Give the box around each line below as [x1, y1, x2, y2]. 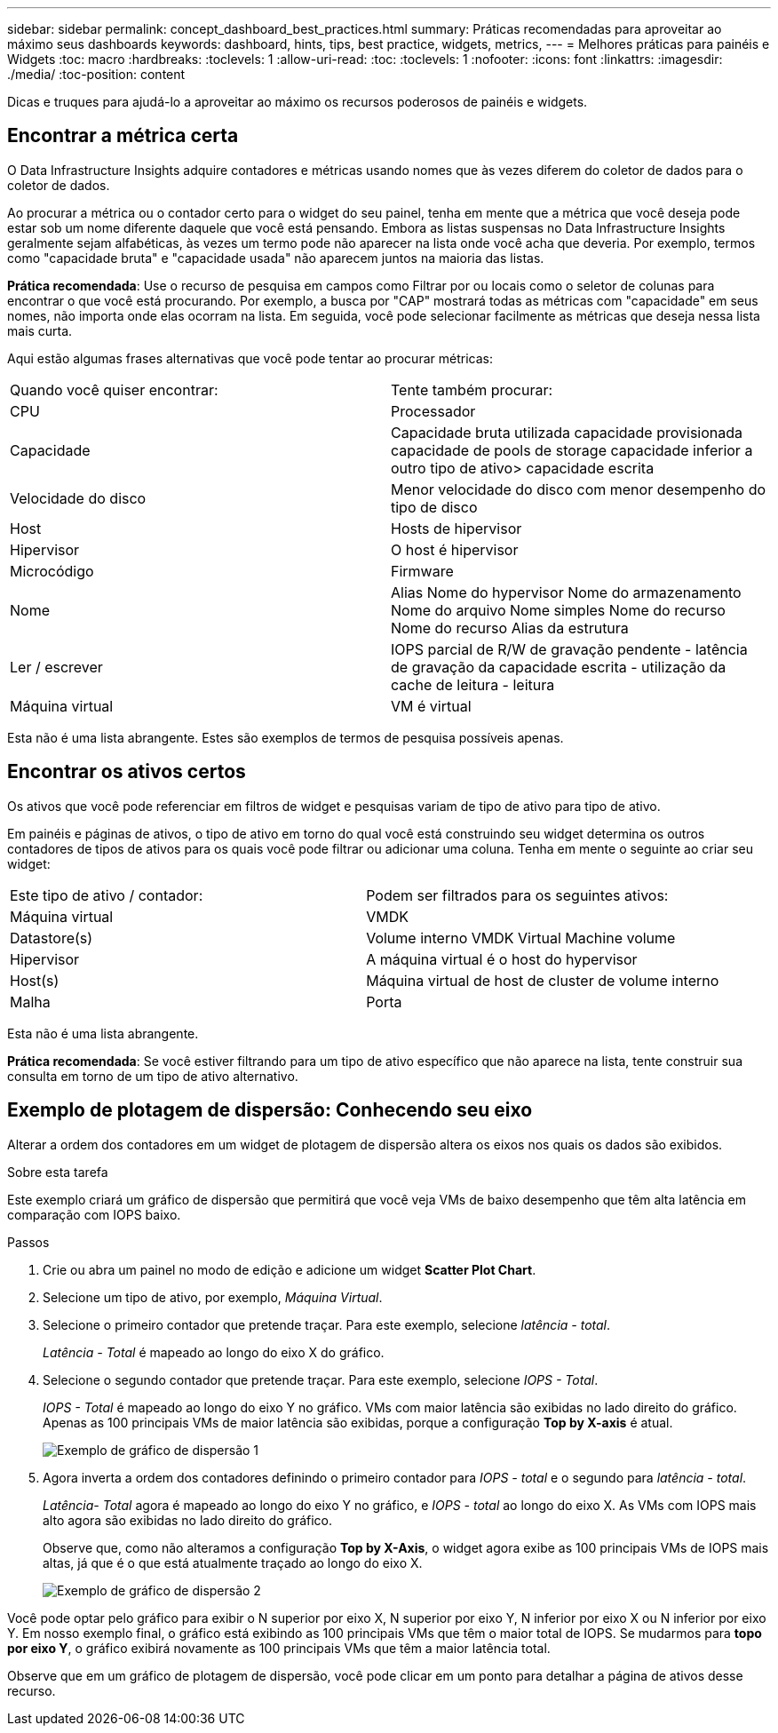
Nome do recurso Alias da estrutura [391, 618, 629, 637]
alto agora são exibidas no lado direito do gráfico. [43, 1512, 333, 1528]
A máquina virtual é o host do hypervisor [366, 950, 638, 968]
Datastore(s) [10, 928, 93, 947]
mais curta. [7, 322, 73, 338]
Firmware [391, 561, 454, 580]
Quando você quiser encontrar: [10, 380, 218, 399]
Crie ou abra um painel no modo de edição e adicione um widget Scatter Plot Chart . [43, 1261, 536, 1277]
